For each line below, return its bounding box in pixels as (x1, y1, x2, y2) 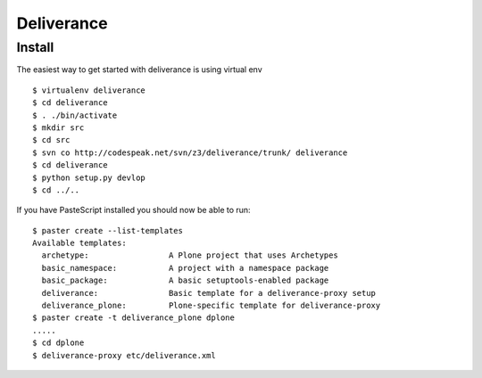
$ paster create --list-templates (32, 226, 183, 235)
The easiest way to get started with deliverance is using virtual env (16, 64, 262, 75)
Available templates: (32, 238, 127, 249)
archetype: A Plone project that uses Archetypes (41, 251, 338, 260)
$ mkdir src (32, 122, 85, 133)
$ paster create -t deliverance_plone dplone (32, 313, 236, 323)
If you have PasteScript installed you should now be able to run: (16, 205, 251, 216)
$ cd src (32, 135, 71, 145)
